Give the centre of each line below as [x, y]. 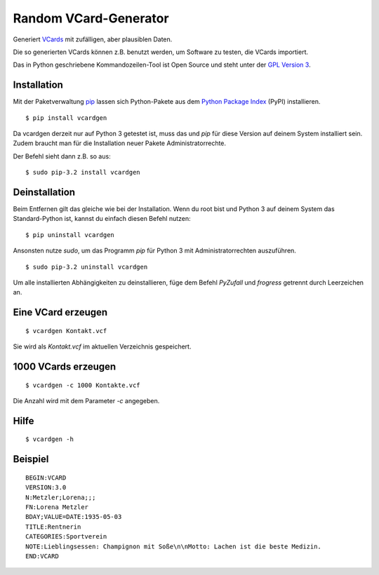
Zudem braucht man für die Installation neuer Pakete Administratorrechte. [120, 143]
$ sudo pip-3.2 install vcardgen [83, 172]
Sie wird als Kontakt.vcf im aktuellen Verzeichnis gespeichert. [102, 346]
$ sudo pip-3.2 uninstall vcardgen [87, 267]
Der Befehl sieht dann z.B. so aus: [62, 156]
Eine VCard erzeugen [60, 312]
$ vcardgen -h [49, 439]
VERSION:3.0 [46, 488]
